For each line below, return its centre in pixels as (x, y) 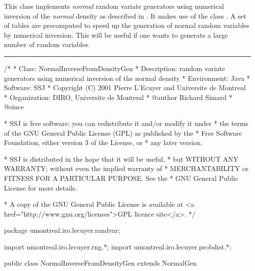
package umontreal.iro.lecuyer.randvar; (62, 230)
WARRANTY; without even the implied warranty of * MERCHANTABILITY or (126, 168)
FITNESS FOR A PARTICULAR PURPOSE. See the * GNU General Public (121, 178)
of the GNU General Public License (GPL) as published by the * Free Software (123, 133)
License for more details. (41, 187)
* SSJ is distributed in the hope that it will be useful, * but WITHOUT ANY (121, 159)
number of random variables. (47, 44)
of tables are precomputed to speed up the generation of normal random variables (127, 25)
